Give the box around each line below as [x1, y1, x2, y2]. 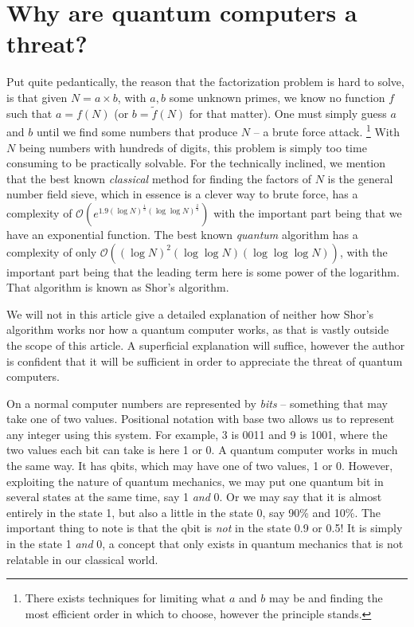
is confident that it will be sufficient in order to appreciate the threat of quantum [6, 352, 403, 369]
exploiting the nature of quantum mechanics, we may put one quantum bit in [6, 472, 384, 489]
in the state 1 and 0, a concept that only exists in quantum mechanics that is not [6, 535, 404, 552]
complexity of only [6, 243, 97, 260]
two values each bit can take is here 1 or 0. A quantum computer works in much [6, 441, 398, 458]
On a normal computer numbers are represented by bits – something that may [6, 394, 388, 411]
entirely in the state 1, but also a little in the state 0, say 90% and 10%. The [6, 504, 381, 520]
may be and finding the [268, 590, 383, 606]
